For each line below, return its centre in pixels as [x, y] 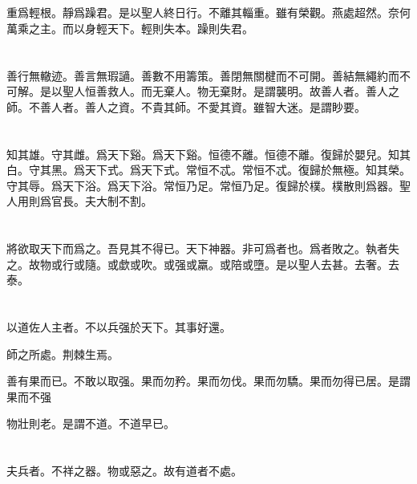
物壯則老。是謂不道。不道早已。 [91, 423]
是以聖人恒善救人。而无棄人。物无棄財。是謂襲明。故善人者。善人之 [219, 91]
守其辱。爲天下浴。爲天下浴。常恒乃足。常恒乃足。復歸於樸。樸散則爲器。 [203, 185]
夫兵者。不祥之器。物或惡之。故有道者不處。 [124, 471]
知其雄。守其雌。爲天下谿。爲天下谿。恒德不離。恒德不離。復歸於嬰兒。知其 [208, 154]
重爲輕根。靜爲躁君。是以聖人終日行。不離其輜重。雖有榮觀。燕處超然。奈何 [208, 12]
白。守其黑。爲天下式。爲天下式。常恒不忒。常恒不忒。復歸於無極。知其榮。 [208, 170]
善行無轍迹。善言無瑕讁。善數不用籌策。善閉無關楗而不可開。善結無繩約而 [203, 75]
